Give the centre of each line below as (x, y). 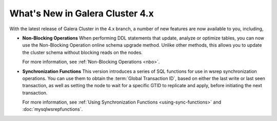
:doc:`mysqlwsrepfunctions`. (53, 109)
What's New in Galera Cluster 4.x (82, 13)
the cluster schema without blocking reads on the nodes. (83, 52)
